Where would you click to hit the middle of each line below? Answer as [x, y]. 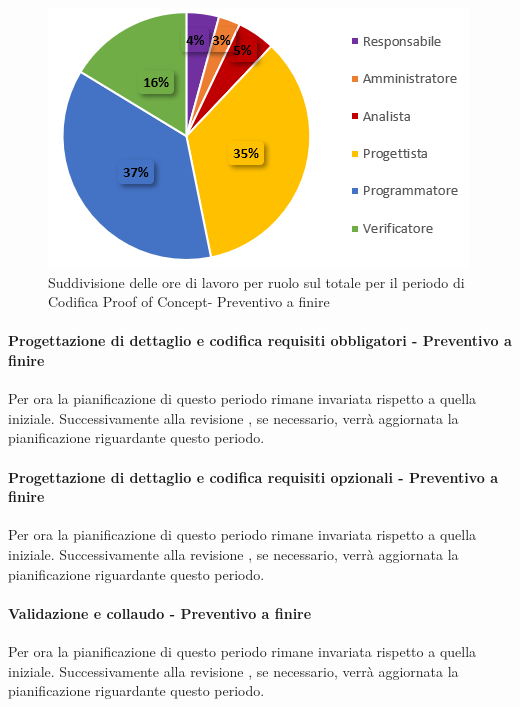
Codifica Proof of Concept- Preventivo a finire [189, 301]
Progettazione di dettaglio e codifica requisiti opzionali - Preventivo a [253, 476]
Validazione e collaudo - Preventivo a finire [160, 612]
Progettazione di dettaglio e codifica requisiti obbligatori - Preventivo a [260, 340]
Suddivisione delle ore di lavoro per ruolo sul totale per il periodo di [256, 281]
